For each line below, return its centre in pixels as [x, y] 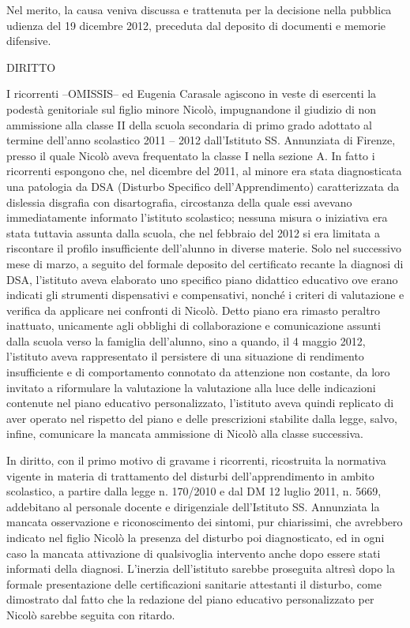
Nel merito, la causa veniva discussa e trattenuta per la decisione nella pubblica [199, 9]
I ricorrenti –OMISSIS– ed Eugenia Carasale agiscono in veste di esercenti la [192, 93]
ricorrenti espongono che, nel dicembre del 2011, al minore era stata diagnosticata [204, 171]
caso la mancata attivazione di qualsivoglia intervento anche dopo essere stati [194, 553]
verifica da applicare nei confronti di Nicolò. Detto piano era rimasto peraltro [194, 310]
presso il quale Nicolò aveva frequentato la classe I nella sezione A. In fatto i [191, 155]
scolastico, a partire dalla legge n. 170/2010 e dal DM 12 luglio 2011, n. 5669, [194, 491]
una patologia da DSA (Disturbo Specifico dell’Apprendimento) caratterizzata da [203, 186]
